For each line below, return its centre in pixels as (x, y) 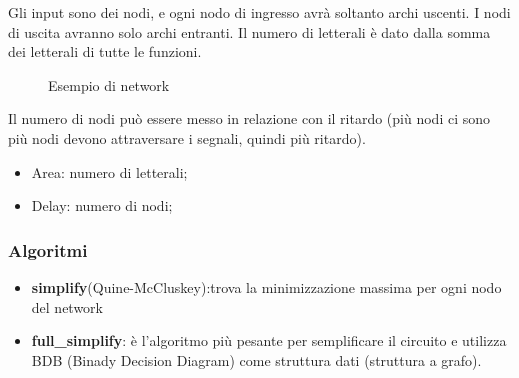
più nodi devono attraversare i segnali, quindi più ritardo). (187, 137)
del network (67, 306)
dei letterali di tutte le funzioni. (105, 51)
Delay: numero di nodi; (102, 205)
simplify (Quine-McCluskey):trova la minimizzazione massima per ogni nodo (266, 286)
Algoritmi (48, 249)
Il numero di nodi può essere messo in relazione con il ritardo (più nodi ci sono (249, 118)
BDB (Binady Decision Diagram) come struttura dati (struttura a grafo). (256, 359)
